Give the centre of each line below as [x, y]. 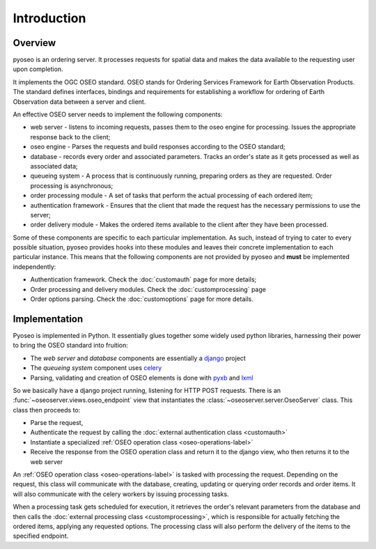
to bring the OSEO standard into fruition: [71, 346]
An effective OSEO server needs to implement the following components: [118, 114]
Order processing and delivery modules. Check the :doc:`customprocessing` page [148, 289]
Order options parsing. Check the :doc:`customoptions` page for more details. [142, 299]
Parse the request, [57, 423]
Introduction [49, 18]
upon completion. [38, 69]
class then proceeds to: [47, 410]
